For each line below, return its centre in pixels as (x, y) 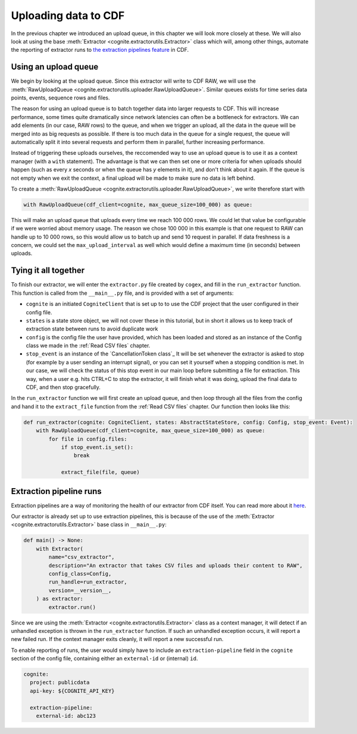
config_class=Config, (80, 574)
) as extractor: (59, 599)
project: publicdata (60, 683)
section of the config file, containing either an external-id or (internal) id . (104, 658)
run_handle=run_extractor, (88, 582)
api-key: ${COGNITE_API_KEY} (73, 691)
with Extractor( (59, 549)
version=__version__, (80, 590)
